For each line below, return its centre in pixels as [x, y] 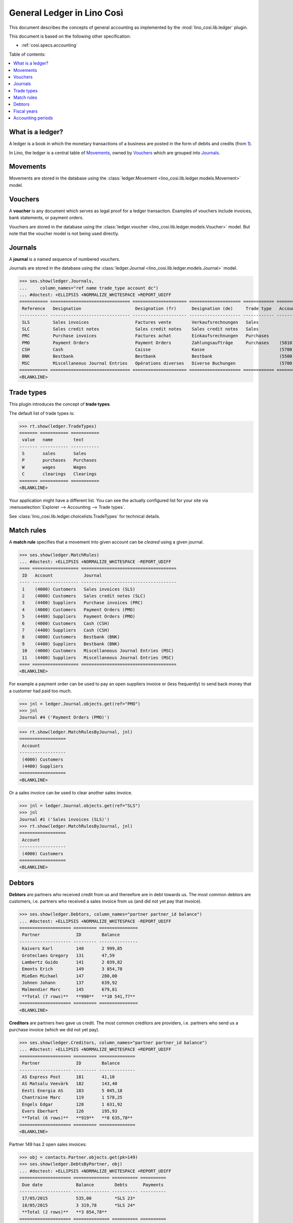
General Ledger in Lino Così [66, 13]
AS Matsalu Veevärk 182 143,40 [70, 1084]
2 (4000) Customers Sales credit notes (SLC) [84, 596]
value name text [53, 440]
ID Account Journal [62, 575]
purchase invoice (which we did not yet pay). [54, 1030]
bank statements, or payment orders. [46, 218]
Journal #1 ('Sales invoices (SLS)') [64, 819]
